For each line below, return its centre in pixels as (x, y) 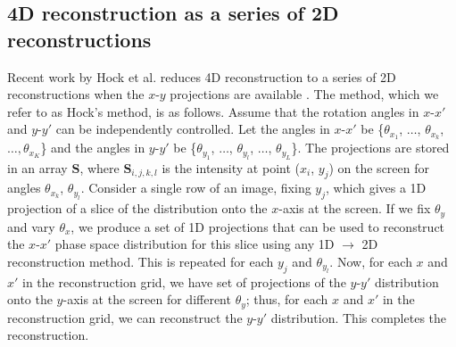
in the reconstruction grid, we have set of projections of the (184, 281)
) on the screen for (379, 167)
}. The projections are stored (370, 148)
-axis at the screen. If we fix (355, 208)
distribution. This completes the (359, 317)
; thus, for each (287, 299)
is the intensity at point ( (231, 167)
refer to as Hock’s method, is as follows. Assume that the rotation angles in (213, 111)
